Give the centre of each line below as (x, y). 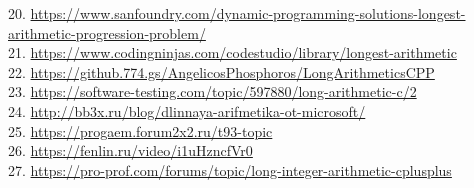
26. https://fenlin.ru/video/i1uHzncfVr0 (130, 150)
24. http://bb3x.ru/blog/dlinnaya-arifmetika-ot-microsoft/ (187, 110)
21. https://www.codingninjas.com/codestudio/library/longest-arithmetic (232, 52)
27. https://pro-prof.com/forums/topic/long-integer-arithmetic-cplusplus (230, 169)
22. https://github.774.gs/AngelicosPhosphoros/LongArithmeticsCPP (221, 71)
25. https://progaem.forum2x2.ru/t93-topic (140, 130)
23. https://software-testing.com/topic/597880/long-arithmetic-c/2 (212, 91)
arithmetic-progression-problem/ (107, 32)
